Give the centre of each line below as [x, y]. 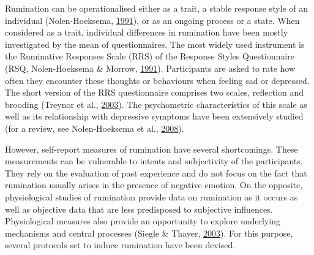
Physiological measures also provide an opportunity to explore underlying [143, 221]
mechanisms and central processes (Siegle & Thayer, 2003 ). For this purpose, [149, 233]
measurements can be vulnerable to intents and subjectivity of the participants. [154, 161]
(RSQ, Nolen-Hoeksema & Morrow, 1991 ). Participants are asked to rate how [150, 68]
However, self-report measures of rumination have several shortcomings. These [151, 149]
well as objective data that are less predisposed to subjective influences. [139, 209]
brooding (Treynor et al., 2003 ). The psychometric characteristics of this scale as [156, 104]
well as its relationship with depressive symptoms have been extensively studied [154, 116]
